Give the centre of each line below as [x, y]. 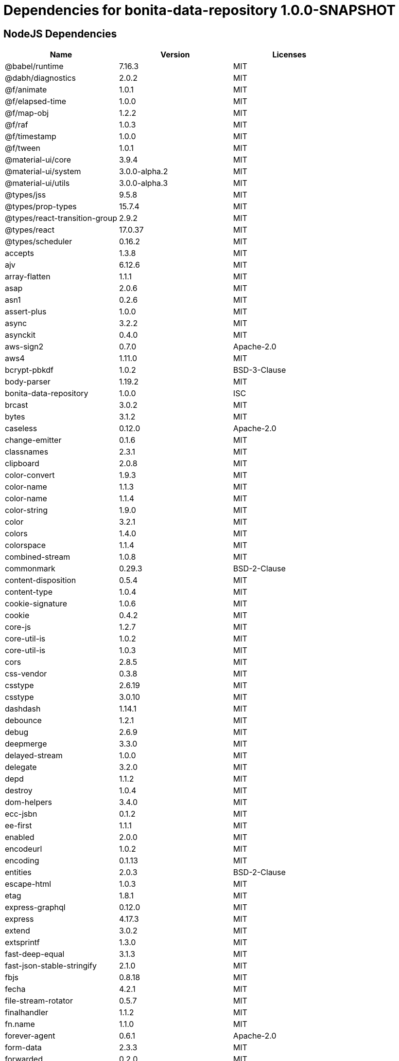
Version [175, 55]
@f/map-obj [27, 113]
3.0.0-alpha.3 [143, 183]
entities [18, 872]
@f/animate [26, 90]
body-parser [28, 382]
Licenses [289, 55]
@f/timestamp [31, 137]
